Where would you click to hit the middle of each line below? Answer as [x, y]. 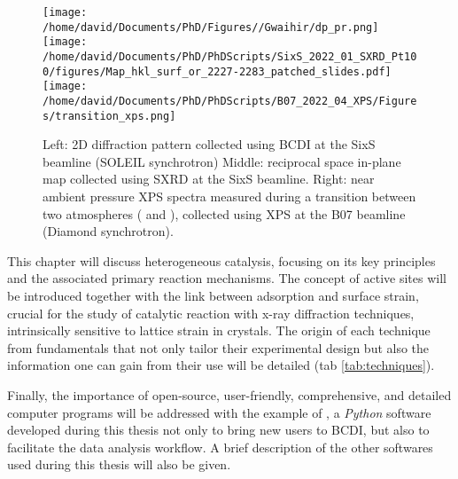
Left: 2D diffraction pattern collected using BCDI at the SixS [209, 144]
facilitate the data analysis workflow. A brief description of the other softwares [220, 447]
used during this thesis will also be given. [119, 464]
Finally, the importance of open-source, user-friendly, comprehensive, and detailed [229, 394]
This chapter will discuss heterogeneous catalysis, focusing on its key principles [221, 260]
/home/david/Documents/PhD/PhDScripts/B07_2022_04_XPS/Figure [230, 101]
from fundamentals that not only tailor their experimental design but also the [218, 347]
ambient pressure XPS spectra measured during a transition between [229, 196]
